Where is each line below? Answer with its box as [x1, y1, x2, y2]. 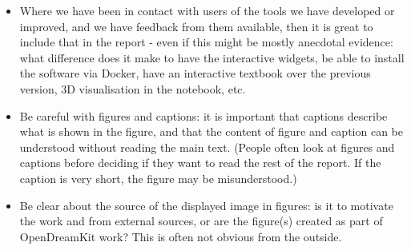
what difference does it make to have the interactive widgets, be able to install [19, 49, 405, 65]
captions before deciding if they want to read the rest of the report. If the [19, 154, 381, 171]
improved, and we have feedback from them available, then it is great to [19, 18, 373, 34]
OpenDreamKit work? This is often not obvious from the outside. [19, 228, 342, 244]
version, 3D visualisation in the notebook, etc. [19, 80, 246, 97]
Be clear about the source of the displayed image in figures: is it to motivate [19, 196, 393, 213]
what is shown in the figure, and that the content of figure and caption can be [19, 123, 403, 140]
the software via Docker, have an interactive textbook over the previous [19, 65, 371, 81]
